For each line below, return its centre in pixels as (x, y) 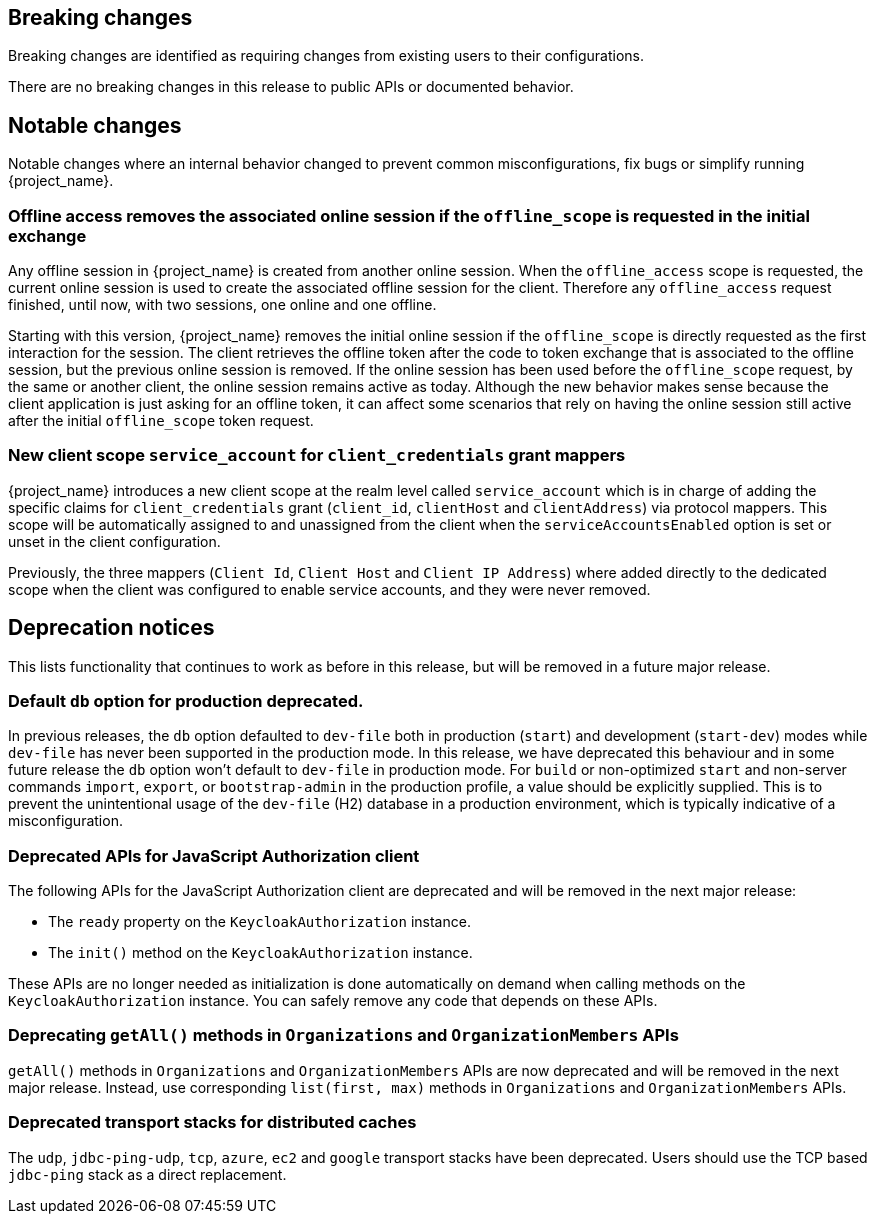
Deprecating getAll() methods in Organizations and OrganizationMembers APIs (343, 1035)
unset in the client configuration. (114, 541)
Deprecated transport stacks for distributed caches (212, 1122)
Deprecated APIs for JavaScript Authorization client (214, 855)
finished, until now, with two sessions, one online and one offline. (222, 305)
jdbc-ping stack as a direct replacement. (147, 1174)
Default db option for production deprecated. (186, 700)
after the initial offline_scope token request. (161, 421)
